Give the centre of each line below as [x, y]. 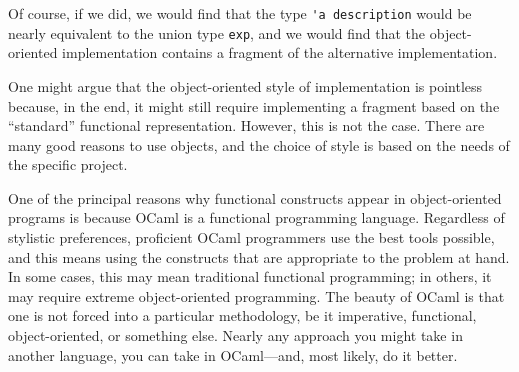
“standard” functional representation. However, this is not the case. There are [246, 125]
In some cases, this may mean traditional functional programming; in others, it [250, 276]
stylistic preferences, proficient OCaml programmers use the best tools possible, [251, 237]
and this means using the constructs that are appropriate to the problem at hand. [259, 256]
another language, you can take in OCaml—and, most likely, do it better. [233, 354]
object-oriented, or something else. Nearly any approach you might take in [235, 335]
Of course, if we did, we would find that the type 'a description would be [240, 13]
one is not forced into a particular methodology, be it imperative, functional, [242, 315]
